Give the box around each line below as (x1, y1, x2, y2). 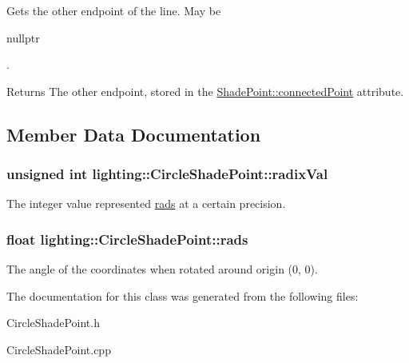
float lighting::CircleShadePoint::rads (6, 229, 248, 249)
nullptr (6, 29, 40, 46)
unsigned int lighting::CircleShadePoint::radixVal (6, 164, 328, 184)
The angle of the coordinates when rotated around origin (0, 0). (6, 261, 318, 277)
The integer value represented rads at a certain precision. (6, 195, 286, 212)
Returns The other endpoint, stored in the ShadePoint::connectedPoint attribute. (6, 82, 404, 99)
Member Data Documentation (6, 122, 261, 146)
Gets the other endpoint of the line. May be (6, 2, 221, 18)
